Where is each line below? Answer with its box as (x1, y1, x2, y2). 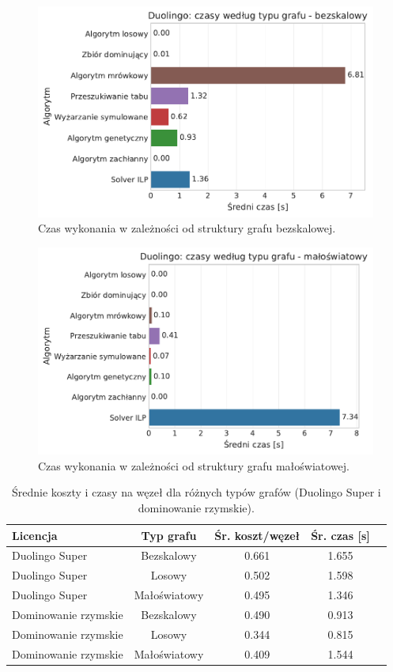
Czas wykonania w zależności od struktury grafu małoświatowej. (38, 457, 350, 474)
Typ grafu (141, 527, 197, 543)
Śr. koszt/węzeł (214, 527, 300, 543)
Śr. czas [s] (311, 527, 370, 543)
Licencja (12, 527, 58, 543)
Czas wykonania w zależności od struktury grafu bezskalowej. (38, 220, 336, 236)
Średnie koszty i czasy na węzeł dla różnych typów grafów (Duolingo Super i (11, 484, 381, 500)
